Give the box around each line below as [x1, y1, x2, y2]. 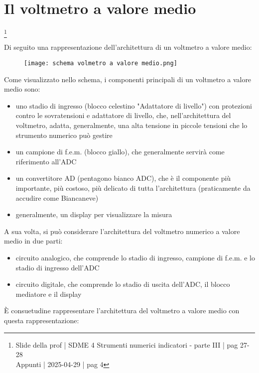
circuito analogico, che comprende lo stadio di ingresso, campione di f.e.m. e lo [15, 252, 256, 263]
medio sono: [4, 84, 40, 94]
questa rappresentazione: [4, 315, 79, 325]
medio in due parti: [4, 236, 63, 246]
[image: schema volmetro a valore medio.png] [24, 60, 177, 67]
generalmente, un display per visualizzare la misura [15, 209, 172, 220]
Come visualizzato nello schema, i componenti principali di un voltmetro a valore [4, 74, 252, 84]
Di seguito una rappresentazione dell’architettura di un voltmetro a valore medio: [4, 42, 252, 52]
